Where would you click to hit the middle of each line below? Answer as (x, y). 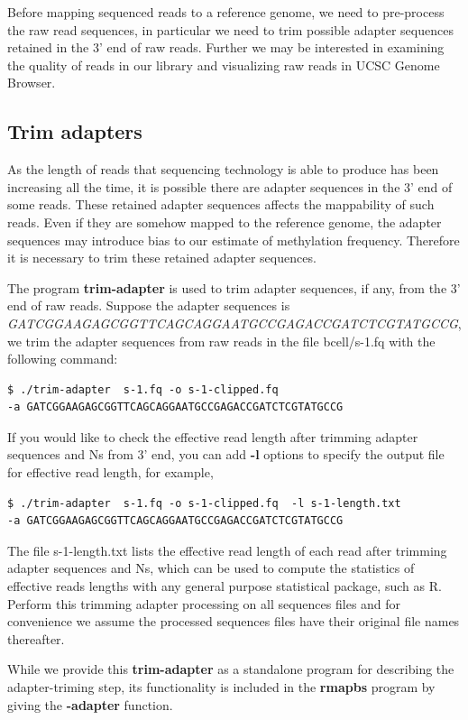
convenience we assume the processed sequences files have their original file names (234, 621)
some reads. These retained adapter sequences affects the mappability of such (221, 204)
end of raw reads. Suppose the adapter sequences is (149, 305)
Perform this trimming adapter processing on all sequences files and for (204, 603)
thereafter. (36, 638)
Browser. (32, 83)
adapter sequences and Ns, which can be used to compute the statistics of (211, 568)
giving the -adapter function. (90, 704)
